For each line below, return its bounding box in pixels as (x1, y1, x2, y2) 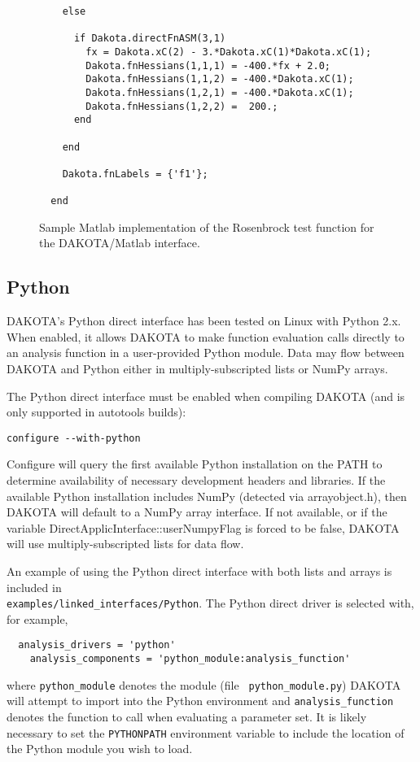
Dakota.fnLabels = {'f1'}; (62, 168, 208, 180)
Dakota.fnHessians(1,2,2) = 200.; (85, 100, 278, 112)
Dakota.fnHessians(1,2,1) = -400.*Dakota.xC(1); (85, 86, 354, 98)
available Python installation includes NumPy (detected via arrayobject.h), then (7, 487, 407, 504)
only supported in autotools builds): (7, 403, 186, 420)
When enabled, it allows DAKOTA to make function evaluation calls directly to (7, 328, 405, 345)
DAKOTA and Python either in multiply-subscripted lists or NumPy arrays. (7, 360, 388, 377)
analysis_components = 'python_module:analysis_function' (29, 653, 351, 665)
